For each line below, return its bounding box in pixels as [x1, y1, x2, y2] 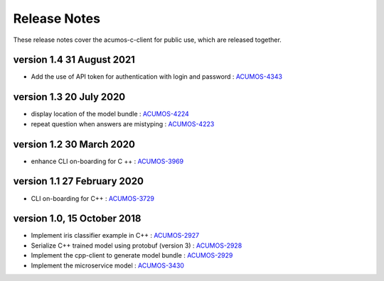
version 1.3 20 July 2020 [13, 91, 126, 103]
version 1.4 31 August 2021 [13, 54, 135, 66]
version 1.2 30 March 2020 [13, 138, 135, 150]
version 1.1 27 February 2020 [13, 175, 144, 187]
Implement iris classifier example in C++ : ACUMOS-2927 [31, 231, 199, 240]
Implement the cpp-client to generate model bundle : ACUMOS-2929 [31, 251, 233, 260]
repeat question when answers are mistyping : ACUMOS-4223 [31, 119, 215, 128]
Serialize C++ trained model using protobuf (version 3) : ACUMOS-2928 [31, 241, 242, 250]
